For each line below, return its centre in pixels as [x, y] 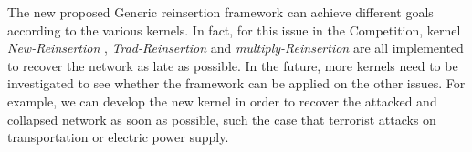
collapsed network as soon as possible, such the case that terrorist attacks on [222, 119]
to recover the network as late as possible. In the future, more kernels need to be [233, 65]
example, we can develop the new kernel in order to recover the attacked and [222, 101]
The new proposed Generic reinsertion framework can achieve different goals [220, 12]
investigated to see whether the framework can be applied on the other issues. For [236, 83]
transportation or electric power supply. [118, 137]
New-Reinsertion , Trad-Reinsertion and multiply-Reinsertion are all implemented [236, 48]
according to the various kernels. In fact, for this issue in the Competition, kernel [234, 30]
